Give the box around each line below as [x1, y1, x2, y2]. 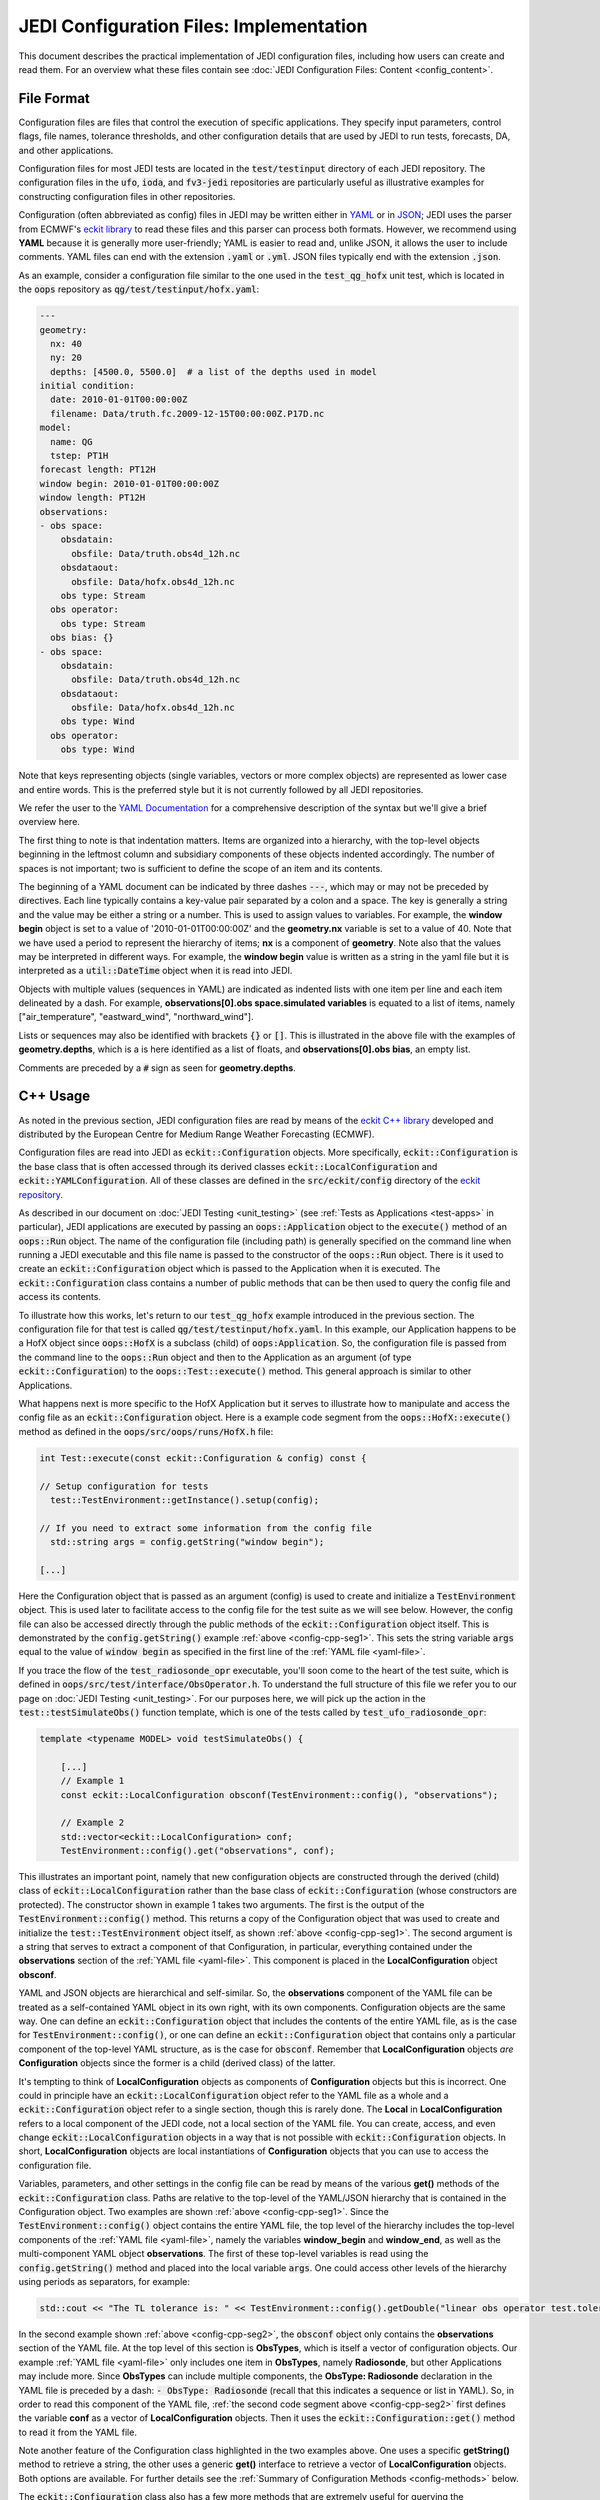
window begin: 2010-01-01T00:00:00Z [39, 478, 220, 489]
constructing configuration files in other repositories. [18, 190, 236, 202]
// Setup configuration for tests [39, 1480, 209, 1492]
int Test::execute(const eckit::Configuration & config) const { [39, 1452, 367, 1464]
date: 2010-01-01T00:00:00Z [50, 394, 188, 405]
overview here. [18, 816, 80, 828]
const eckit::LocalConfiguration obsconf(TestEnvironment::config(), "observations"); [60, 1789, 499, 1800]
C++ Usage [18, 1088, 91, 1105]
